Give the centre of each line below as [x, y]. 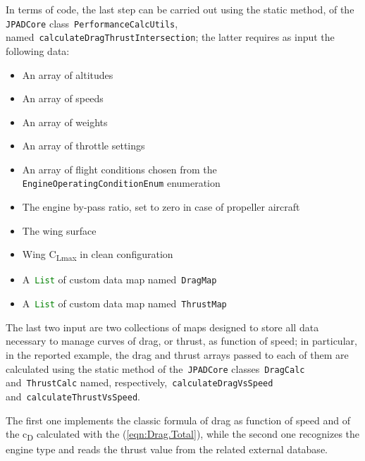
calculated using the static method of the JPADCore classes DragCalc [155, 368]
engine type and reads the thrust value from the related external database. [167, 449]
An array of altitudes [68, 74]
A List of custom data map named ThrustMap [124, 303]
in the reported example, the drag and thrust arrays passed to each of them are [177, 354]
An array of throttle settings [83, 146]
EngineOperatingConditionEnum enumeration [121, 183]
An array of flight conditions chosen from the [119, 169]
